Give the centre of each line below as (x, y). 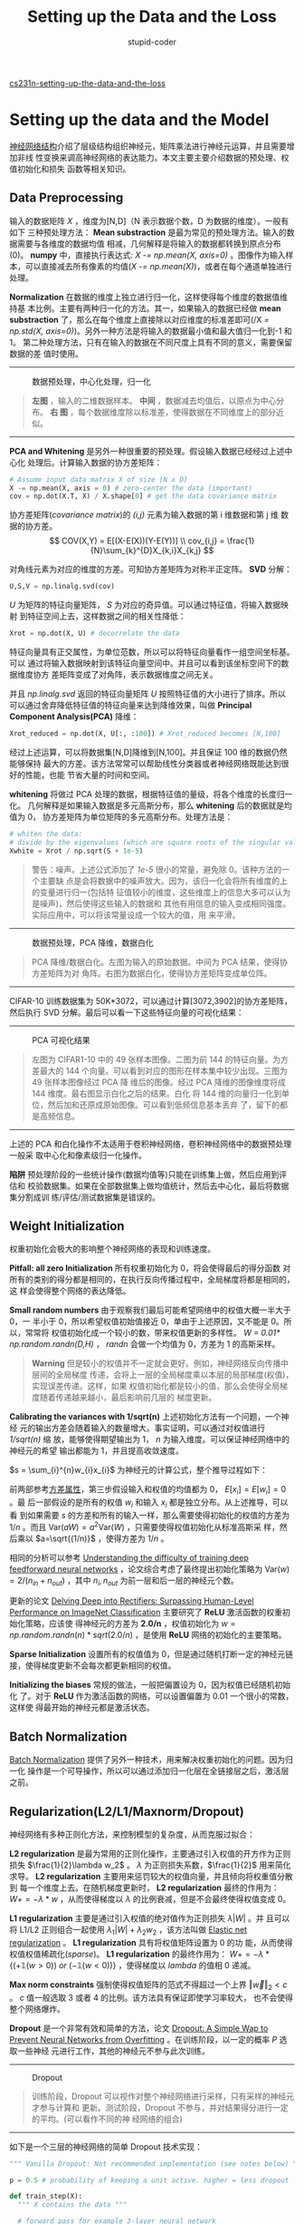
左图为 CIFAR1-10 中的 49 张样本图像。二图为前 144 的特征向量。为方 (160, 1059)
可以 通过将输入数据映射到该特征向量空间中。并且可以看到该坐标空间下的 (145, 663)
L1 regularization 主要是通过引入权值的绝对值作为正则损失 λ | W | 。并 (137, 1918)
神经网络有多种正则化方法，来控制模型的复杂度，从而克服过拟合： (132, 1835)
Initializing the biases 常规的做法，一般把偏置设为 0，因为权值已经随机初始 (150, 1685)
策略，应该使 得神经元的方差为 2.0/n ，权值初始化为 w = (130, 1624)
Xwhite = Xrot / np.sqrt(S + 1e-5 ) (76, 851)
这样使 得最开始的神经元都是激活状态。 (82, 1708)
